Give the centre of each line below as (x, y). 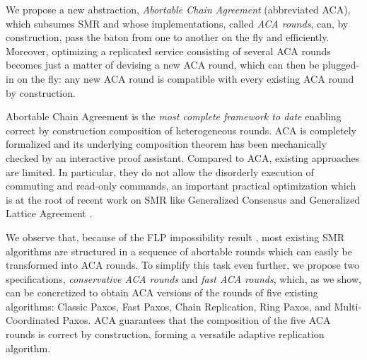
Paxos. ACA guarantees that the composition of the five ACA (197, 320)
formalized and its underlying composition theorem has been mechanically (166, 144)
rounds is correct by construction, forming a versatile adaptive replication (165, 334)
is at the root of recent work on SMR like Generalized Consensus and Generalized (183, 199)
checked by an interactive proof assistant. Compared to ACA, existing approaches (183, 157)
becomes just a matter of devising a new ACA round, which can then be (163, 65)
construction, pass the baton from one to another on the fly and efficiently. (168, 37)
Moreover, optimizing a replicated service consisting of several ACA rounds (168, 51)
